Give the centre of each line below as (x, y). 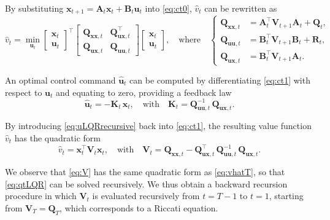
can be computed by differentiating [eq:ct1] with (220, 80)
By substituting (34, 8)
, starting (286, 196)
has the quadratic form (57, 138)
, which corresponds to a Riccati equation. (139, 207)
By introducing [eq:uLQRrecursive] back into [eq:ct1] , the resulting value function (158, 126)
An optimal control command (60, 80)
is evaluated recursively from (146, 196)
